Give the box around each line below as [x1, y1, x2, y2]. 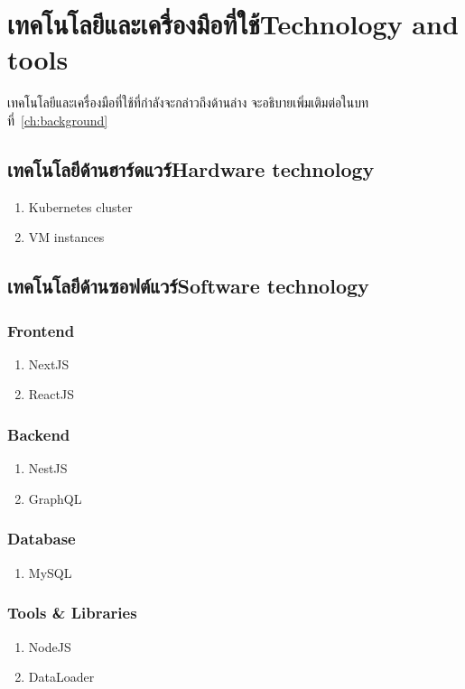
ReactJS [28, 385, 74, 404]
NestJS [28, 459, 68, 478]
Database [7, 527, 76, 550]
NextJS [28, 354, 70, 373]
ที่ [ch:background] [7, 110, 108, 129]
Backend [7, 424, 70, 445]
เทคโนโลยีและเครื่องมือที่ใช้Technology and [7, 5, 459, 42]
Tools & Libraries [7, 601, 137, 624]
